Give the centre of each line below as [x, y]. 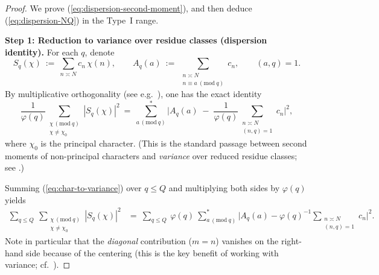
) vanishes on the [247, 241]
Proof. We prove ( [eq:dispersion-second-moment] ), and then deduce [129, 8]
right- [291, 241]
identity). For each [42, 52]
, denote [100, 52]
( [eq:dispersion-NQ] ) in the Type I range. [82, 20]
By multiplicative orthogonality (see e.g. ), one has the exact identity [133, 94]
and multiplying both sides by [224, 187]
